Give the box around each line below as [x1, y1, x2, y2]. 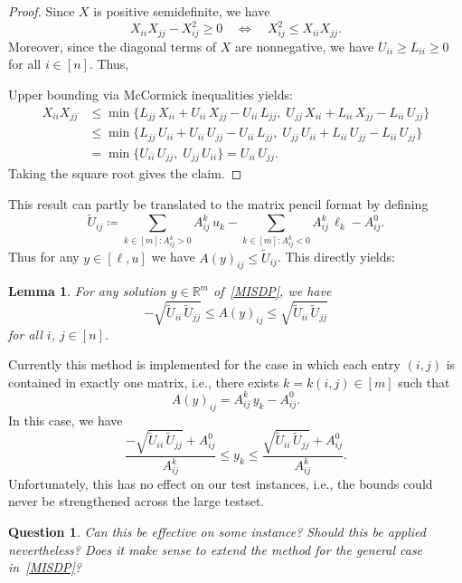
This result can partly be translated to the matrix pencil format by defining [8, 194, 429, 213]
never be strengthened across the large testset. [8, 492, 265, 511]
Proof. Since [8, 2, 75, 20]
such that [398, 372, 450, 391]
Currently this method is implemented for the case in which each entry [8, 355, 401, 374]
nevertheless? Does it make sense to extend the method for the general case [8, 540, 423, 559]
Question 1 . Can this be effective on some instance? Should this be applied [8, 522, 426, 541]
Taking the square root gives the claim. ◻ [8, 164, 242, 183]
